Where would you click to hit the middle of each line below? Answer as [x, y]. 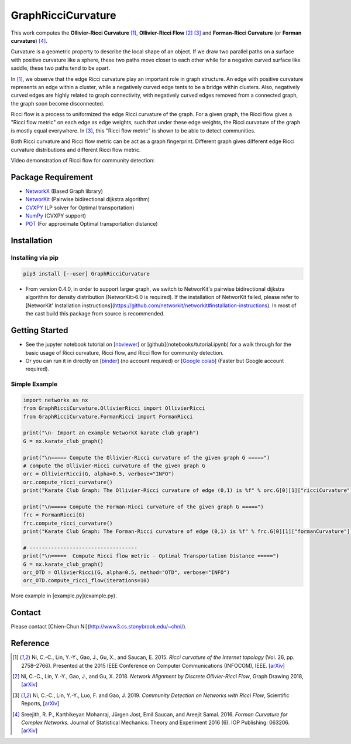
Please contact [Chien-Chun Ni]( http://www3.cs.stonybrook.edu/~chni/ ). [99, 627]
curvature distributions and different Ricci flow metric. [76, 150]
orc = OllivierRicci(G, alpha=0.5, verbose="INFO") [99, 474]
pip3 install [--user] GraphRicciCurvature [87, 274]
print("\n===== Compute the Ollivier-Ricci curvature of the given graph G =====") [147, 458]
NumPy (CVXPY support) [56, 216]
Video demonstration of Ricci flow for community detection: [83, 161]
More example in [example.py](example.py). [64, 596]
